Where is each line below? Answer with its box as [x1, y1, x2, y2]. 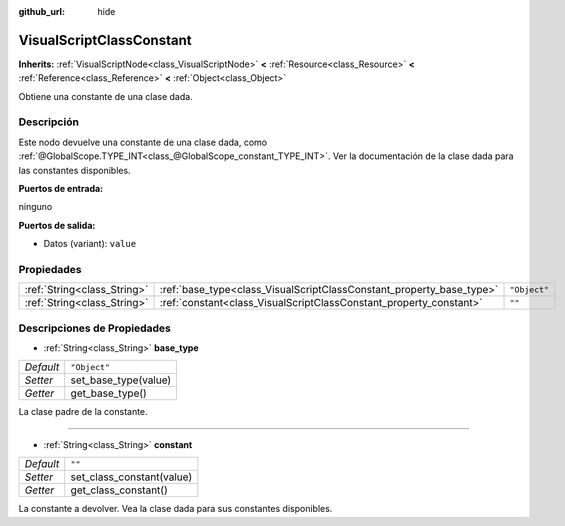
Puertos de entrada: [18, 183, 104, 194]
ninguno [18, 201, 53, 213]
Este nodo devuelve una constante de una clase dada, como [18, 136, 268, 148]
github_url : [18, 6, 65, 17]
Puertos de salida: [18, 219, 96, 231]
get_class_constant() [70, 483, 169, 497]
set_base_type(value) [70, 373, 172, 387]
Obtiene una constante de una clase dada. [18, 90, 194, 102]
